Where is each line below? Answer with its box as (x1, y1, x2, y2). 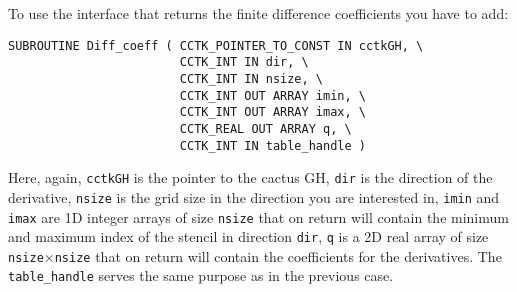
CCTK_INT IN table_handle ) (179, 138, 366, 153)
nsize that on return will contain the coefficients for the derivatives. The (54, 245, 502, 266)
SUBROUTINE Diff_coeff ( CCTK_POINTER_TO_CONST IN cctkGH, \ (8, 38, 424, 53)
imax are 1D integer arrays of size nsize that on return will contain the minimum (8, 206, 509, 227)
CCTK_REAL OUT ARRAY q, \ (179, 121, 352, 136)
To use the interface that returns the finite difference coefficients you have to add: (8, 3, 509, 23)
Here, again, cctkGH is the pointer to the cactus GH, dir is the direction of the (8, 167, 493, 188)
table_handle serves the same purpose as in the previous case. (8, 265, 394, 286)
